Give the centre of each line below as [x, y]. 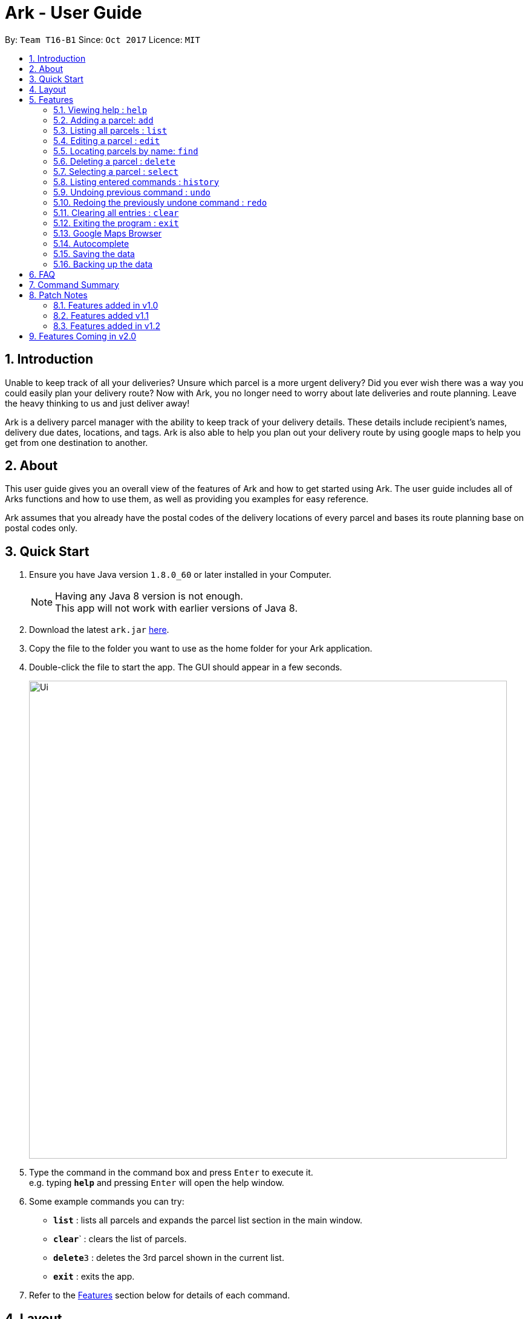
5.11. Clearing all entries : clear [116, 212]
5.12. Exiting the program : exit [116, 223]
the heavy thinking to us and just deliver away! [97, 403]
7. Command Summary [74, 284]
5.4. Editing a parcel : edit [107, 140]
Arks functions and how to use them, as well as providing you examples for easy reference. [187, 499]
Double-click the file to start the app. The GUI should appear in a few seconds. [186, 667]
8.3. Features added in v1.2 [107, 326]
